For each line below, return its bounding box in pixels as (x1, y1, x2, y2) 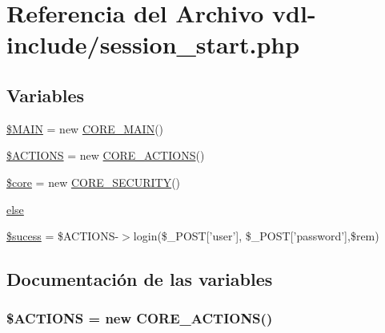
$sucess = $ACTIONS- (6, 228, 119, 244)
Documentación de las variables (6, 267, 273, 291)
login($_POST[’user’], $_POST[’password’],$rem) (133, 228, 379, 244)
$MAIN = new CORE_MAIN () (6, 120, 164, 137)
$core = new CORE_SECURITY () (6, 173, 181, 190)
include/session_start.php (6, 28, 300, 61)
